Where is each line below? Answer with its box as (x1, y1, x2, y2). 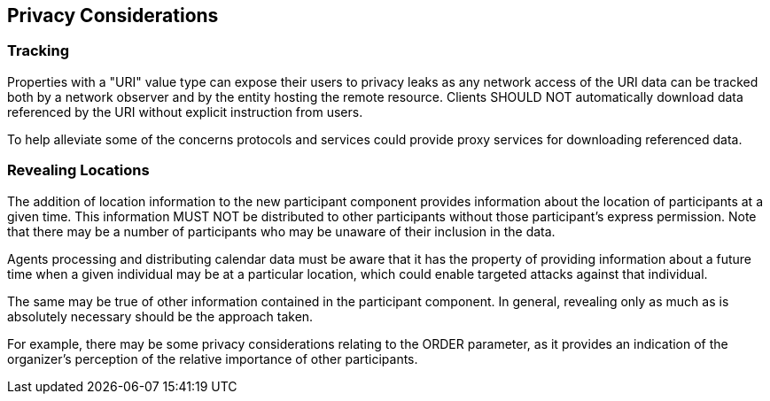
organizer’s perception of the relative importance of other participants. (7, 351, 418, 366)
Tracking (7, 42, 69, 60)
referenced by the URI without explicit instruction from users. (7, 104, 363, 120)
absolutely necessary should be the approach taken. (7, 308, 314, 324)
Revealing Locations (7, 161, 150, 180)
